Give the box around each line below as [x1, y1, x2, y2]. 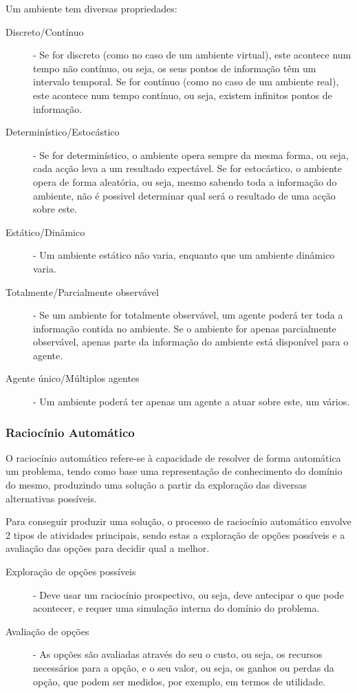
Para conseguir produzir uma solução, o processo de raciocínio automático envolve [6, 514, 351, 529]
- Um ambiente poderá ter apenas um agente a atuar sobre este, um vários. [33, 394, 350, 409]
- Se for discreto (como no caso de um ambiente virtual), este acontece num [33, 47, 351, 62]
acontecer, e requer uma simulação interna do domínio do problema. [33, 601, 320, 615]
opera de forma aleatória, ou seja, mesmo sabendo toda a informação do [33, 174, 337, 189]
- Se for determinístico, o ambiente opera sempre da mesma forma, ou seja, [33, 147, 349, 162]
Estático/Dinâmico [6, 224, 85, 239]
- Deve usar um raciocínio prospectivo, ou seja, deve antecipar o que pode [33, 587, 344, 601]
